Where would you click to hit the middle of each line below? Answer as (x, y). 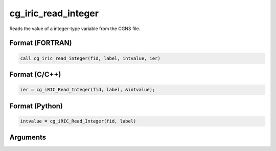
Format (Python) (36, 106)
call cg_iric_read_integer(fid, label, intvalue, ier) (90, 58)
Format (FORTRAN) (41, 43)
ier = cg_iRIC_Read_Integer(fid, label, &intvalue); (88, 90)
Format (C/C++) (35, 74)
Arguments (28, 137)
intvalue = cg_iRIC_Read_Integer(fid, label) (78, 121)
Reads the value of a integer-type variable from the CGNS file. (75, 29)
